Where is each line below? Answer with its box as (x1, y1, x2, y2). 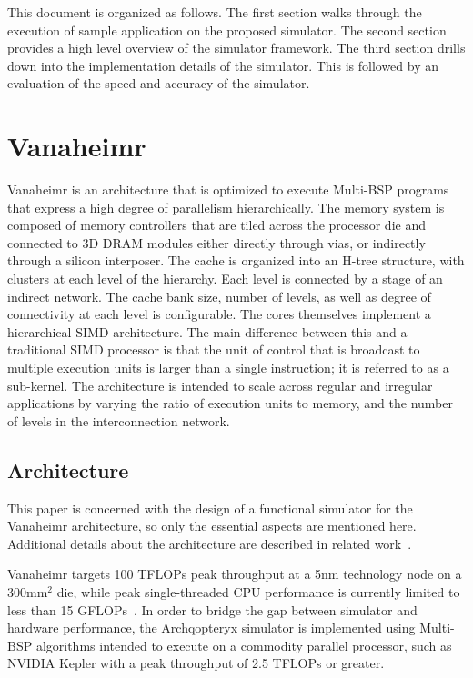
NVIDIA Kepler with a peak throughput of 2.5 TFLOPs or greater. (7, 653, 385, 673)
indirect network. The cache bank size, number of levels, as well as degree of (7, 286, 431, 305)
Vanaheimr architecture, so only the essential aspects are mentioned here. (7, 516, 417, 535)
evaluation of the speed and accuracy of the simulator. (7, 74, 310, 93)
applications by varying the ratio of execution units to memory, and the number (7, 394, 453, 413)
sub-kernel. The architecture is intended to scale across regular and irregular (7, 375, 433, 394)
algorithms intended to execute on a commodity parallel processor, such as (35, 635, 452, 654)
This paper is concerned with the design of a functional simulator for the (7, 498, 413, 517)
